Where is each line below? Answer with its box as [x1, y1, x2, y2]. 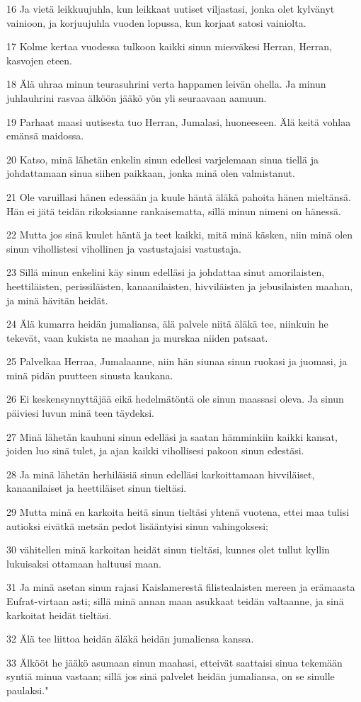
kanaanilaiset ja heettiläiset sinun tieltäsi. [6, 481, 187, 495]
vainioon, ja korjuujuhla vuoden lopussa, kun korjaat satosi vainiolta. [6, 15, 306, 30]
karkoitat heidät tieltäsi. [6, 607, 112, 622]
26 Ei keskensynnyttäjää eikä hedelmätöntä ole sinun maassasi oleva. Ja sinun [6, 391, 344, 406]
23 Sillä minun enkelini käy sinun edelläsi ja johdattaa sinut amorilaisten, [6, 265, 325, 280]
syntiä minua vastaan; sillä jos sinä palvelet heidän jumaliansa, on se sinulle [6, 669, 335, 684]
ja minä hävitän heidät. [6, 292, 108, 307]
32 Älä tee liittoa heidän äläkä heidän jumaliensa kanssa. [6, 631, 254, 646]
